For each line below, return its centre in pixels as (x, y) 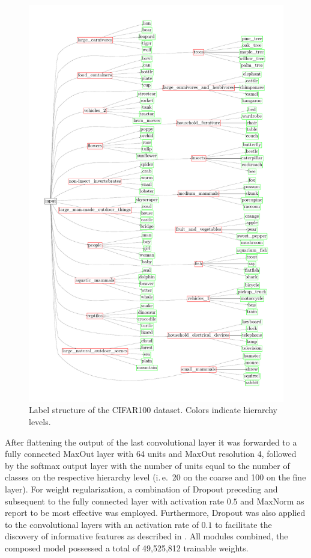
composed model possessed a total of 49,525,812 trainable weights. (127, 547)
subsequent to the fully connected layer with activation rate (115, 501)
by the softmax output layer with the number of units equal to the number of (147, 465)
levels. (40, 422)
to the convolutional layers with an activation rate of (102, 524)
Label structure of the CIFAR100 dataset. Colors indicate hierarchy (153, 410)
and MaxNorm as (272, 501)
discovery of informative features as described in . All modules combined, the (146, 536)
